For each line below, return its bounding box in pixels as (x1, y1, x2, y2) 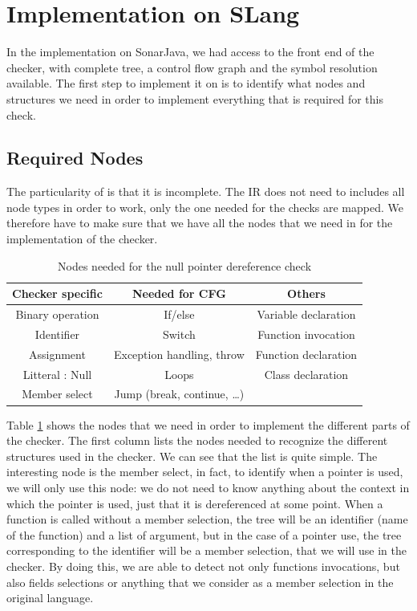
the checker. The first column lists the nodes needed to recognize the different (6, 432, 388, 449)
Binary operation (15, 306, 99, 323)
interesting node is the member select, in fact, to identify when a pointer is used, (6, 463, 403, 480)
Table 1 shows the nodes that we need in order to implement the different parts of (6, 416, 410, 433)
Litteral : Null (22, 365, 92, 382)
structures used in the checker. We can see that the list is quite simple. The (6, 447, 378, 464)
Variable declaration (257, 306, 356, 323)
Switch (162, 325, 196, 342)
